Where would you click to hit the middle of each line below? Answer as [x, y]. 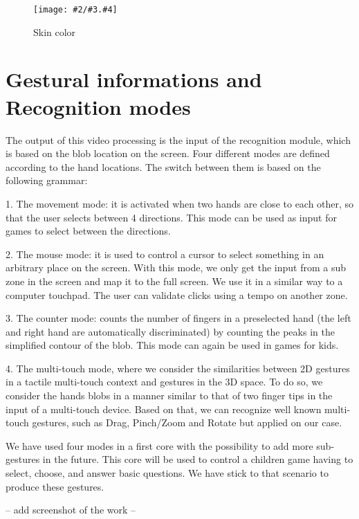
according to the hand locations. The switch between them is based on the [163, 166]
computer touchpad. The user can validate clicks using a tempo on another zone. [177, 294]
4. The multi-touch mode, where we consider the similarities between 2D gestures [178, 368]
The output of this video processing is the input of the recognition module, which [178, 139]
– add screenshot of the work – [71, 510]
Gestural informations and [134, 79]
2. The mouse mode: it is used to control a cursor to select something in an [165, 254]
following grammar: [47, 180]
